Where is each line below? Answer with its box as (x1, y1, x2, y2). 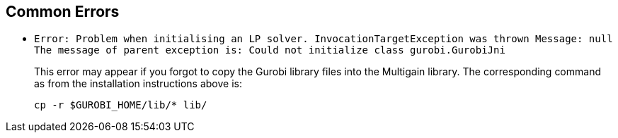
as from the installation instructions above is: (34, 77, 242, 90)
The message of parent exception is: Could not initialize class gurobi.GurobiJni (34, 44, 505, 56)
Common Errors (6, 3, 120, 20)
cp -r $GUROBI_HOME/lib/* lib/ (34, 99, 207, 111)
